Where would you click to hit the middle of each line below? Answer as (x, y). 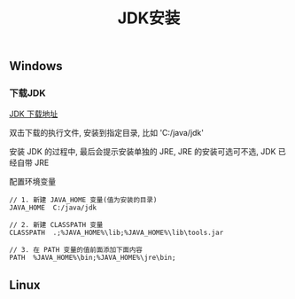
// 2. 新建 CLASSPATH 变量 (56, 225)
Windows (36, 66)
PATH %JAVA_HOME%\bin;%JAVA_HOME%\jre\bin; (93, 258)
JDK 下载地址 (34, 114)
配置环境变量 (32, 182)
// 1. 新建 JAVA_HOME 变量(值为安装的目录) (83, 201)
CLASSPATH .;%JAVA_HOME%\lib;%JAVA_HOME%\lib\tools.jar (116, 233)
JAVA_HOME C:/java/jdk (53, 208)
